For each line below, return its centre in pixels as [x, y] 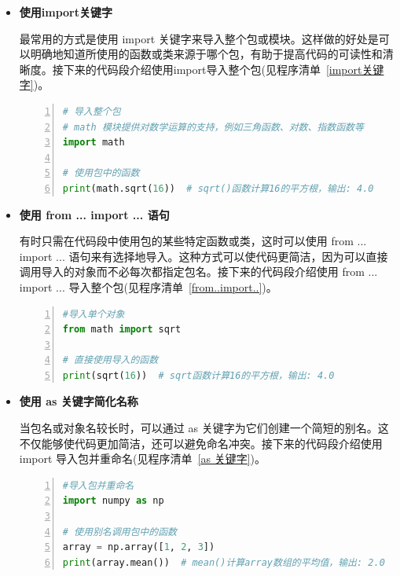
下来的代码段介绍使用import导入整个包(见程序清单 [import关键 [224, 69]
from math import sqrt [122, 330]
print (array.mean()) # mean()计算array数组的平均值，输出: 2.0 [224, 562]
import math [94, 143]
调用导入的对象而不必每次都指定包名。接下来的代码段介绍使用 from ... [198, 271]
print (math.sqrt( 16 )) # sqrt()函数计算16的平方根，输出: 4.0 [218, 188]
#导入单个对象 [94, 314]
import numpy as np [113, 501]
